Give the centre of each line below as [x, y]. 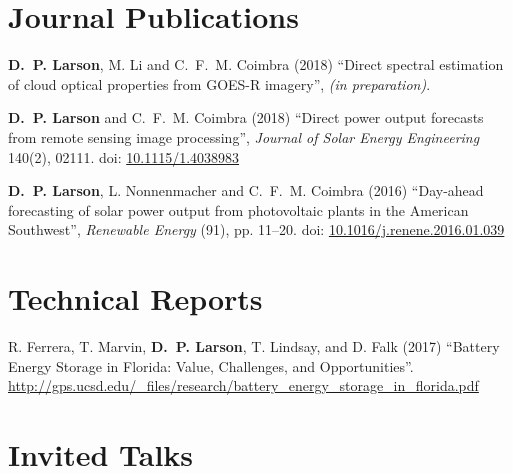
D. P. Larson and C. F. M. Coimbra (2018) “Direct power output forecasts [246, 117]
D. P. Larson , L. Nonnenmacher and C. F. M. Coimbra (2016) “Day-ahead [246, 190]
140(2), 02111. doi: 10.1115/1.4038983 [124, 156]
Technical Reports [135, 298]
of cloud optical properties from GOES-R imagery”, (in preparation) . [219, 83]
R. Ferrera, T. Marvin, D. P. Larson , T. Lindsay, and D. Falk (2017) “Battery [254, 346]
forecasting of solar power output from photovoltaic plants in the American [238, 209]
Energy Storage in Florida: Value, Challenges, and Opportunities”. [211, 365]
